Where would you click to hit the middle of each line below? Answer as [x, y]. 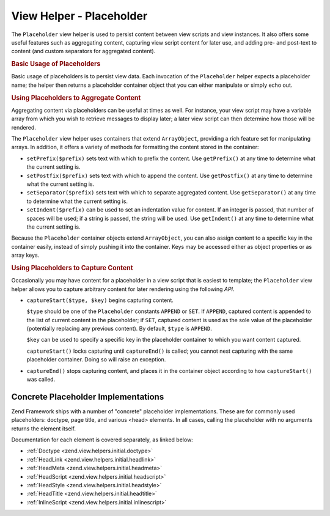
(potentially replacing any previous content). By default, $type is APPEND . [119, 329]
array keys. [25, 255]
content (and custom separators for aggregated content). [83, 51]
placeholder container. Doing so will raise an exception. [96, 359]
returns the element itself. [44, 429]
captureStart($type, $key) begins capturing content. [100, 300]
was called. [41, 380]
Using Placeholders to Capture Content [72, 268]
